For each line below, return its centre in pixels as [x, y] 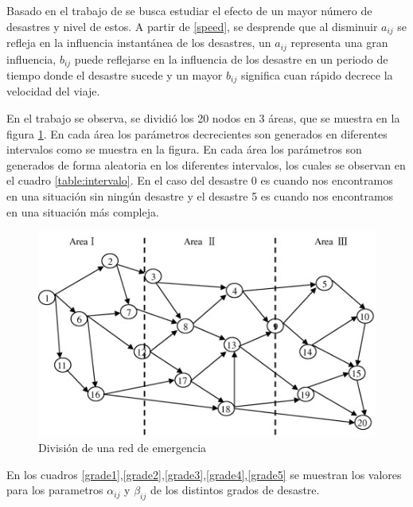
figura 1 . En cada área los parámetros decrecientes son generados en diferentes [197, 133]
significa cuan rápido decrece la [317, 74]
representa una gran [339, 43]
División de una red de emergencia [123, 448]
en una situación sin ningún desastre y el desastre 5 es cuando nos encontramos [200, 195]
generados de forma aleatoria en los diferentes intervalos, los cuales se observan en [206, 164]
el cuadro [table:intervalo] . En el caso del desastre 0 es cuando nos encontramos [200, 180]
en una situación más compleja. [83, 211]
